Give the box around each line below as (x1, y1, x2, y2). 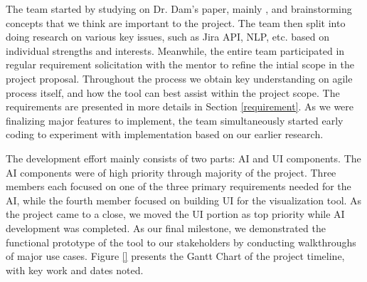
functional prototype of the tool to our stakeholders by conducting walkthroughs (6, 234, 356, 249)
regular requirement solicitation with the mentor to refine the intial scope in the (6, 57, 354, 72)
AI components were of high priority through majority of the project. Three (6, 164, 336, 179)
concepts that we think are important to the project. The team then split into (6, 15, 346, 30)
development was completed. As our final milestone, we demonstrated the (6, 220, 326, 235)
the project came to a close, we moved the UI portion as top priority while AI (6, 207, 345, 221)
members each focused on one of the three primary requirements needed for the (6, 179, 351, 194)
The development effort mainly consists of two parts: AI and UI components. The (6, 150, 361, 165)
